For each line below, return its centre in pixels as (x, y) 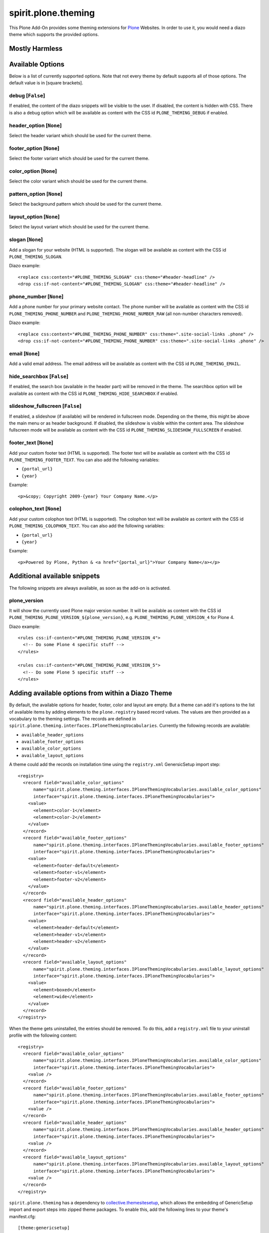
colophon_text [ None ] (35, 509)
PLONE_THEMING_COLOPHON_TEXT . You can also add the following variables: (87, 526)
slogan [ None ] (26, 240)
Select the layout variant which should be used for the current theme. (79, 227)
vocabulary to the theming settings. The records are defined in (73, 719)
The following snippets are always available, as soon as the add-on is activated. (90, 588)
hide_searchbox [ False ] (39, 376)
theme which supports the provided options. (54, 34)
